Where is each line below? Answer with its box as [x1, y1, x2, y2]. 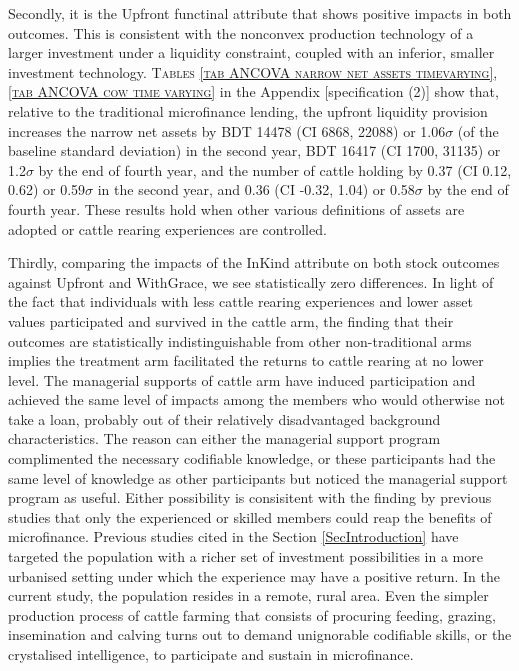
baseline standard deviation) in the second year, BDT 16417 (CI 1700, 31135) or [8, 140, 501, 161]
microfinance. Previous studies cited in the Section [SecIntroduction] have [8, 526, 459, 547]
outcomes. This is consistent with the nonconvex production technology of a [8, 22, 474, 43]
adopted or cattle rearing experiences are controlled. [8, 218, 327, 239]
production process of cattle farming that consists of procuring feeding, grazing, [8, 604, 496, 625]
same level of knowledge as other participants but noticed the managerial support [8, 467, 508, 488]
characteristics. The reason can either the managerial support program [8, 428, 441, 449]
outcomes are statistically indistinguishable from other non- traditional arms [8, 330, 472, 351]
